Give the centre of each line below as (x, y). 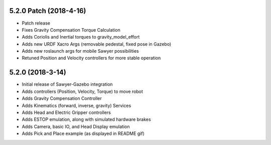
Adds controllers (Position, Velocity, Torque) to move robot (82, 91)
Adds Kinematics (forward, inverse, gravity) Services (77, 105)
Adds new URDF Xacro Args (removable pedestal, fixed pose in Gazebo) (97, 44)
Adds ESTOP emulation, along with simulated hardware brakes (86, 119)
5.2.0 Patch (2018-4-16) (48, 11)
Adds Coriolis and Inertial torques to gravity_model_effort (81, 37)
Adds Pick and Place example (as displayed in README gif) (83, 133)
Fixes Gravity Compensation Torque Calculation (71, 30)
